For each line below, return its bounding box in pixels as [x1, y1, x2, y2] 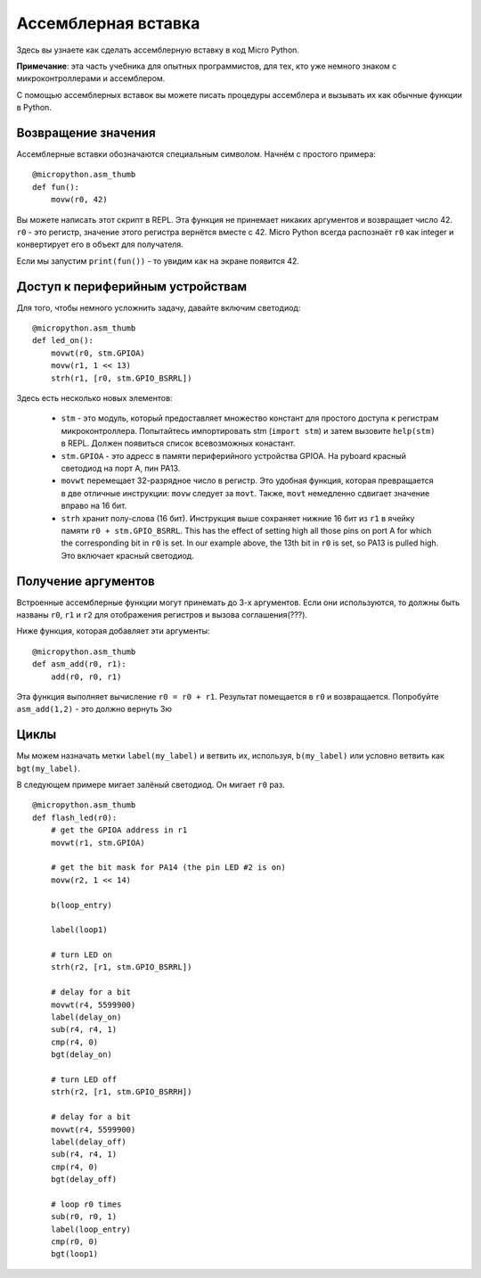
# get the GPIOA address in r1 [50, 825, 188, 835]
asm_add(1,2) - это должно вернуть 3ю [16, 704, 173, 715]
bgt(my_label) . [16, 763, 80, 774]
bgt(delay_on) [50, 1050, 113, 1060]
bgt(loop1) [50, 1249, 99, 1259]
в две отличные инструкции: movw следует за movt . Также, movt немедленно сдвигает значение [61, 487, 430, 498]
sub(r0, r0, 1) [50, 1212, 118, 1222]
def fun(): [32, 182, 80, 192]
